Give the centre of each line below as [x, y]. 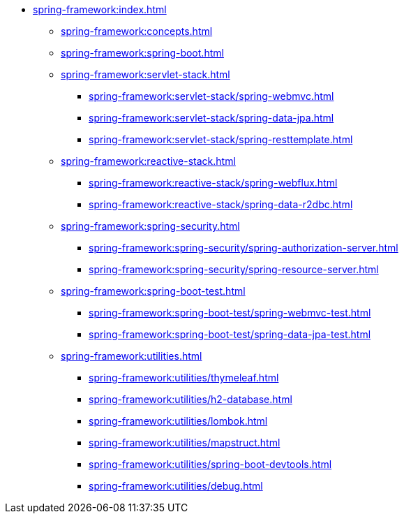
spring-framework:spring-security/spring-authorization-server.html [244, 248]
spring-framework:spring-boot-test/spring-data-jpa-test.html [230, 334]
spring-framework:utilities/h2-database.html [190, 399]
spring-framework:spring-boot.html [142, 53]
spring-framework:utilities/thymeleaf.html [184, 378]
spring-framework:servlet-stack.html [145, 74]
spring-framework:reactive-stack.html [148, 161]
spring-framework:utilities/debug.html [176, 486]
